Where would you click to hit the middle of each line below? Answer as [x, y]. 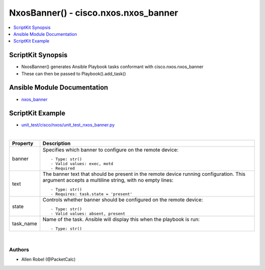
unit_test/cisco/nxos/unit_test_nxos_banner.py [68, 125]
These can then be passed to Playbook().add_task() [74, 74]
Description [56, 144]
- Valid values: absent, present [88, 214]
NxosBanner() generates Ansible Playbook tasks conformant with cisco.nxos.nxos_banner [112, 67]
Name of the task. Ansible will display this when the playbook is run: [121, 220]
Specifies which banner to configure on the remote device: [110, 150]
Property [23, 144]
